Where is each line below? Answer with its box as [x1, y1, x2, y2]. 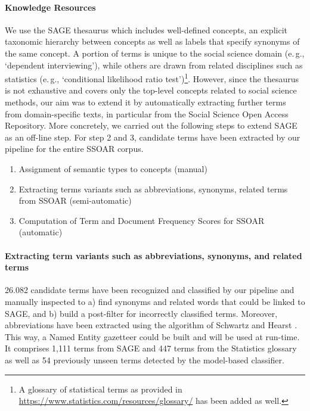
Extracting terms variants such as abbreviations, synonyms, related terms [18, 182, 288, 195]
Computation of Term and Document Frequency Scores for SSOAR [18, 214, 265, 226]
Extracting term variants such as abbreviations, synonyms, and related [5, 249, 302, 261]
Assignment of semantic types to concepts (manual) [18, 162, 207, 175]
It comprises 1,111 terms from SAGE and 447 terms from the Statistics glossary [5, 342, 297, 354]
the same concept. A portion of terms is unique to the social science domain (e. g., [5, 46, 305, 59]
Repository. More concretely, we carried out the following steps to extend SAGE [5, 119, 297, 132]
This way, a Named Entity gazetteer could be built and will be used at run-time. [5, 330, 300, 342]
